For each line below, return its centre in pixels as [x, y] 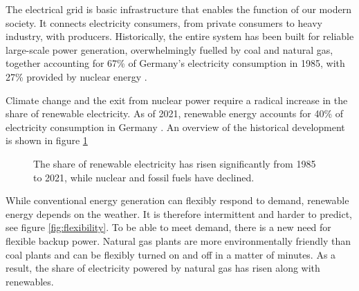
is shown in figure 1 [47, 140]
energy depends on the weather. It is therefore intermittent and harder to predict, [179, 213]
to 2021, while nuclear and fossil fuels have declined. [144, 177]
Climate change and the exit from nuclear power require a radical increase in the [177, 100]
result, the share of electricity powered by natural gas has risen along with [163, 268]
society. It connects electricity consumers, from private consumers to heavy [164, 22]
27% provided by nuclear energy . [76, 76]
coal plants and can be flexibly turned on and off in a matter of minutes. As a [171, 254]
